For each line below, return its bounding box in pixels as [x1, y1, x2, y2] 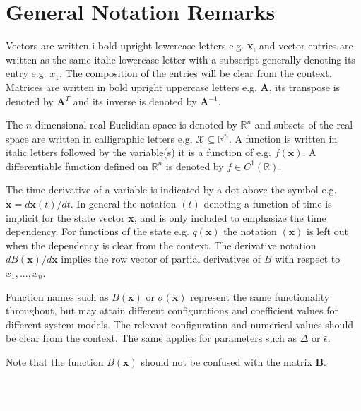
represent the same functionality [190, 289, 330, 304]
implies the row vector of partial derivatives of [61, 251, 261, 266]
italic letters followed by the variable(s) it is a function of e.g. [6, 145, 271, 160]
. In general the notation [70, 196, 177, 211]
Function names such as [6, 289, 109, 304]
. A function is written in [228, 131, 338, 145]
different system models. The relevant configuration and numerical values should [6, 316, 354, 331]
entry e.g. [6, 66, 47, 81]
